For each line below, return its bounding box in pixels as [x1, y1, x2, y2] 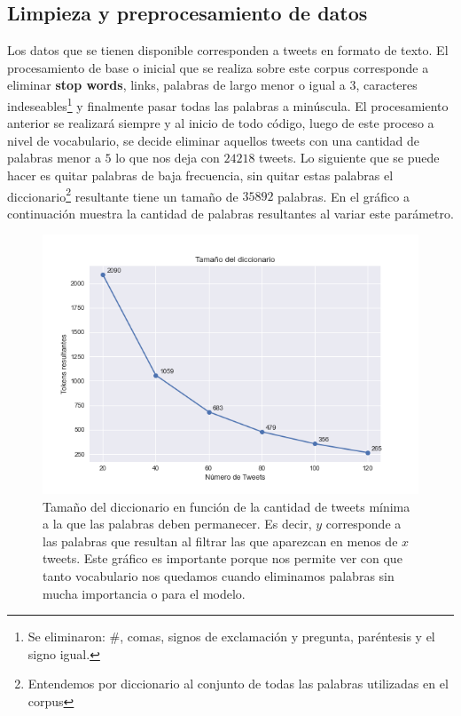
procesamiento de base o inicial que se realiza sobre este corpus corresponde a [7, 58, 429, 76]
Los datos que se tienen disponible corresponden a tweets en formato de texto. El [7, 41, 449, 60]
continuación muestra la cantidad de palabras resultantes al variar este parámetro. [7, 203, 454, 222]
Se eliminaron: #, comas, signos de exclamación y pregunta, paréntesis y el [27, 627, 435, 646]
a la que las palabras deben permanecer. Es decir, [43, 514, 312, 533]
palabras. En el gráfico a [277, 187, 410, 205]
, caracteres [356, 76, 418, 94]
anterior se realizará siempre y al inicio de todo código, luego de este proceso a [7, 114, 434, 132]
